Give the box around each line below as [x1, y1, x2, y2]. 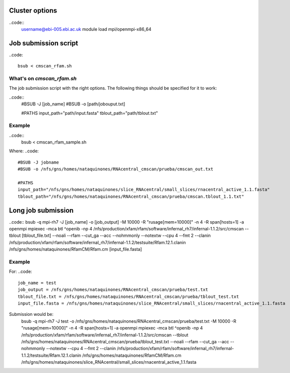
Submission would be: [9, 311, 54, 317]
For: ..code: [9, 269, 32, 274]
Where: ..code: [9, 148, 39, 154]
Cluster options [9, 6, 57, 15]
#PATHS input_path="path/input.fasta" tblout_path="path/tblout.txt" [21, 110, 158, 116]
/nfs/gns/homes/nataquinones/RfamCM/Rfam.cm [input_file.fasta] [9, 247, 142, 252]
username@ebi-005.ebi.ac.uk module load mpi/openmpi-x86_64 [21, 26, 151, 32]
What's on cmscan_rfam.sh [9, 75, 77, 82]
